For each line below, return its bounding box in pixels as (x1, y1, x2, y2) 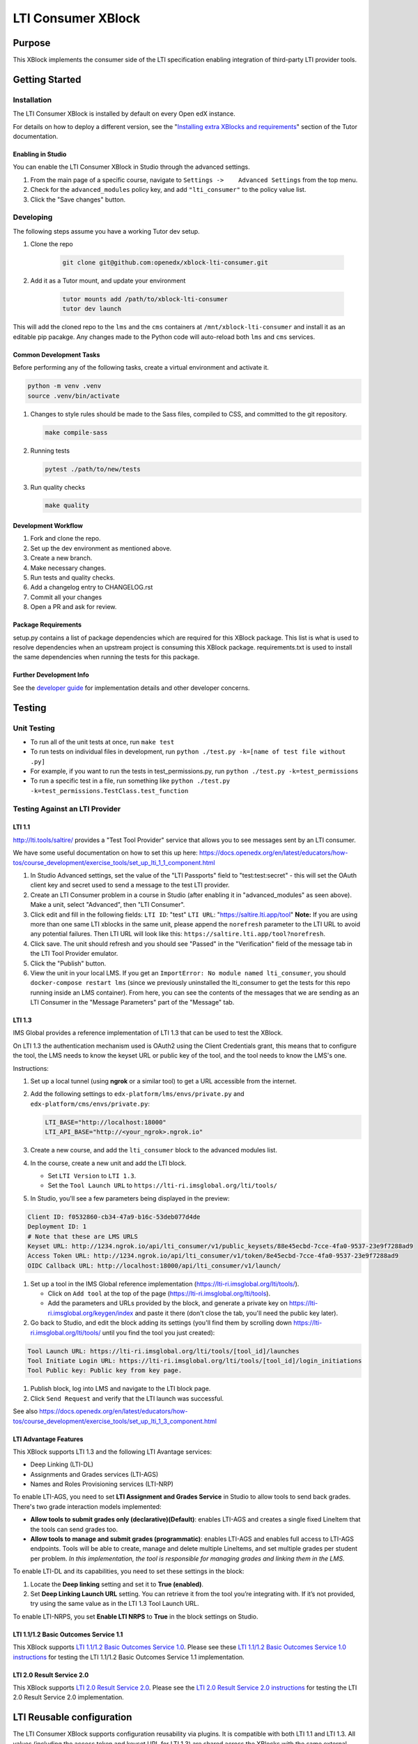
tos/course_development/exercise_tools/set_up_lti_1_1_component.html (13, 858, 215, 866)
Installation (13, 95, 52, 105)
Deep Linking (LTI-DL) (30, 1460, 94, 1468)
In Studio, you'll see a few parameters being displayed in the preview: (30, 1194, 230, 1203)
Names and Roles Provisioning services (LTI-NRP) (30, 1480, 174, 1489)
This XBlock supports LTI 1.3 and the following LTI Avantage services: (13, 1448, 212, 1456)
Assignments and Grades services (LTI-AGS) (30, 1470, 159, 1478)
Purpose (13, 37, 51, 49)
